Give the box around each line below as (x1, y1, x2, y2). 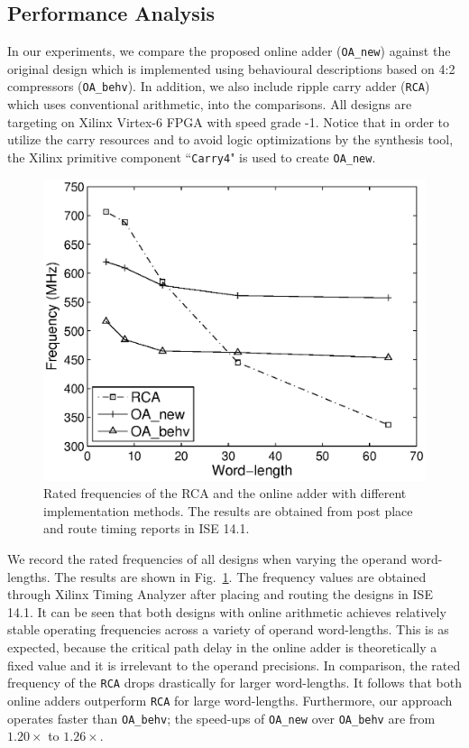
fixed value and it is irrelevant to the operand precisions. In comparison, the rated (7, 655, 461, 674)
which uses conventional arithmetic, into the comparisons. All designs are (7, 95, 412, 114)
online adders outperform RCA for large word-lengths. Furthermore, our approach (7, 690, 453, 709)
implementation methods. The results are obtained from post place (43, 501, 413, 520)
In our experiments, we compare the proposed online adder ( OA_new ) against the (7, 42, 451, 60)
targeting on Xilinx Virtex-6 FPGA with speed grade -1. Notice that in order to (7, 112, 449, 131)
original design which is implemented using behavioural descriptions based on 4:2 (7, 59, 455, 78)
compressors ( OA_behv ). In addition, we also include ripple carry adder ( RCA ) (7, 77, 430, 96)
